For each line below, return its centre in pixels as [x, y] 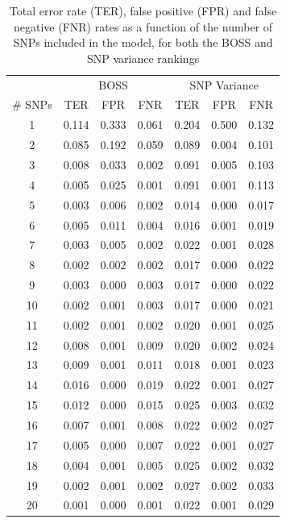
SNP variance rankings [143, 58]
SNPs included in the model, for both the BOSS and [143, 42]
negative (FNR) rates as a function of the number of [143, 26]
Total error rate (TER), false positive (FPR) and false [143, 10]
